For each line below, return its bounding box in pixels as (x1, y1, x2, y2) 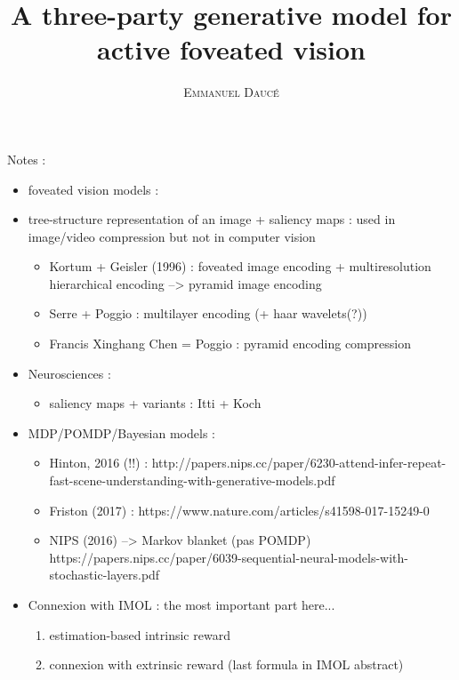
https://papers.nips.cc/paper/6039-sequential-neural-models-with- (49, 548, 409, 566)
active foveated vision (97, 31, 366, 68)
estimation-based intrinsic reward (49, 625, 230, 644)
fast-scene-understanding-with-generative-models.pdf (49, 471, 335, 490)
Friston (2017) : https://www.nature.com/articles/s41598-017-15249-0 (49, 500, 430, 519)
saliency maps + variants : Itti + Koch (49, 394, 262, 412)
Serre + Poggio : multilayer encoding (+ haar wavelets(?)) (49, 304, 367, 323)
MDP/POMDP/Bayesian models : (28, 423, 215, 442)
